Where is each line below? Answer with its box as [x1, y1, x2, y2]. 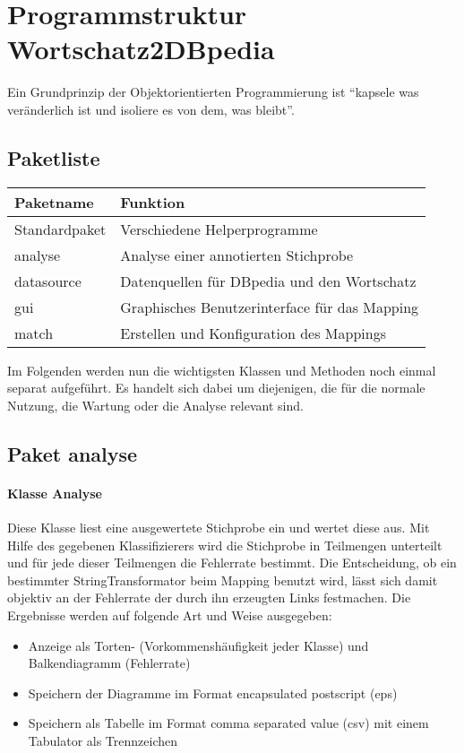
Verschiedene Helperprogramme [120, 218, 318, 239]
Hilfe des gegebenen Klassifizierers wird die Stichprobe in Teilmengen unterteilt [7, 535, 443, 554]
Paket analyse [7, 439, 138, 467]
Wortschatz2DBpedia [7, 30, 275, 67]
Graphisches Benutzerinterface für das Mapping [120, 296, 419, 317]
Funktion [120, 191, 185, 212]
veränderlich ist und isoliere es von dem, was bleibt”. [7, 100, 295, 118]
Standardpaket [14, 218, 107, 239]
